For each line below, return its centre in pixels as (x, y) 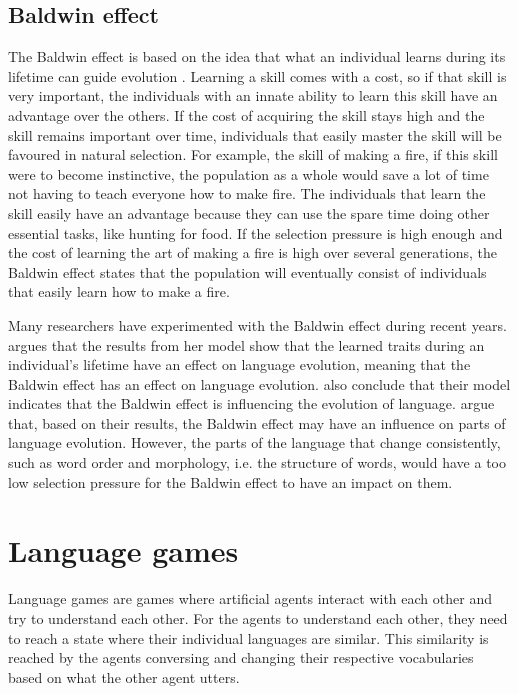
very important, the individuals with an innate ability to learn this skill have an (253, 95)
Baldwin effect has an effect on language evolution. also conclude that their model (259, 383)
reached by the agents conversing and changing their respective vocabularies (241, 657)
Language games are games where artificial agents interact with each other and (250, 598)
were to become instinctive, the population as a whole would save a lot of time (248, 173)
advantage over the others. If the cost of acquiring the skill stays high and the (246, 114)
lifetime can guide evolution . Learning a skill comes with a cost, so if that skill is (257, 75)
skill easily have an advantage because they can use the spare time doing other (249, 212)
